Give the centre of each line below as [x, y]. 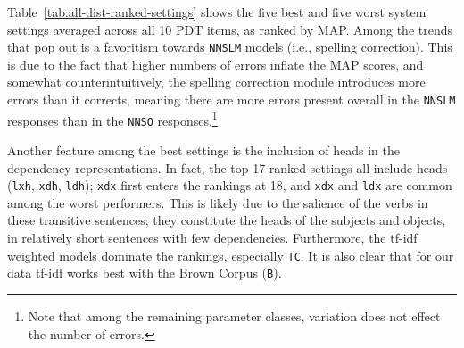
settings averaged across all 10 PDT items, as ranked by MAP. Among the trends [230, 29]
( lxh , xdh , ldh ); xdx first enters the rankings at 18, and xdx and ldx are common [230, 185]
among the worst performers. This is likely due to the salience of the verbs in [218, 202]
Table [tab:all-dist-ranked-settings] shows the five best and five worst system [217, 12]
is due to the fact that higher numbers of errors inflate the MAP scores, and [215, 64]
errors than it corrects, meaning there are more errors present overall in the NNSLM [232, 99]
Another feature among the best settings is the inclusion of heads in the [203, 150]
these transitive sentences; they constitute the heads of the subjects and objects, [227, 220]
